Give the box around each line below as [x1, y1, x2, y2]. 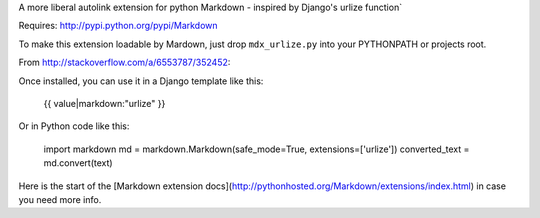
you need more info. [18, 193, 102, 205]
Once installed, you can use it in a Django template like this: [18, 75, 264, 87]
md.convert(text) [43, 157, 114, 169]
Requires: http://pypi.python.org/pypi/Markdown [18, 20, 219, 32]
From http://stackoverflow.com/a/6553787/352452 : [18, 56, 231, 69]
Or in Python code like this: [18, 120, 130, 132]
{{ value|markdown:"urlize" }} [43, 97, 166, 109]
